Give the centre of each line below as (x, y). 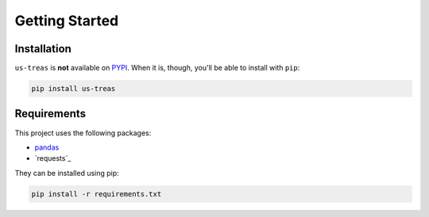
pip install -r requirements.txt (97, 194)
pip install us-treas (73, 89)
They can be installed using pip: (67, 173)
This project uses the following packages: (83, 133)
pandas (47, 147)
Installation (43, 49)
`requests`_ (53, 158)
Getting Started (67, 21)
